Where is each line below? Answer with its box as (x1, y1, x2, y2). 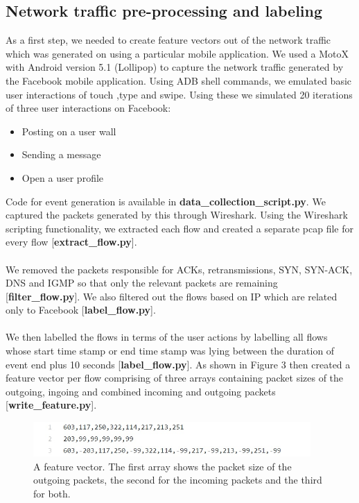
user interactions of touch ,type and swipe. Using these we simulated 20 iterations (6, 87, 353, 101)
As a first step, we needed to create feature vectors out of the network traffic (6, 33, 331, 47)
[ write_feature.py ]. (6, 398, 97, 412)
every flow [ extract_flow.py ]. (6, 235, 137, 249)
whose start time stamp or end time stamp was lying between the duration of (6, 343, 335, 358)
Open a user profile (21, 170, 104, 185)
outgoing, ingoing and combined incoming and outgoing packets (6, 384, 276, 398)
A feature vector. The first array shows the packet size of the (33, 459, 292, 473)
